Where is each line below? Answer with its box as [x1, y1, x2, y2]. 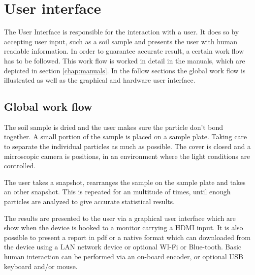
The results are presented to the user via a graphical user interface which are [4, 213, 236, 223]
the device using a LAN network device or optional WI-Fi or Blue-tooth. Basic [4, 242, 242, 252]
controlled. [4, 160, 36, 171]
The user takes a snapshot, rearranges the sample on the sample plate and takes [4, 177, 246, 187]
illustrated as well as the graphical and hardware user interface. [4, 75, 195, 85]
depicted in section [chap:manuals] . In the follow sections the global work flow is [4, 65, 246, 75]
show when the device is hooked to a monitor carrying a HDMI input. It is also [4, 222, 243, 233]
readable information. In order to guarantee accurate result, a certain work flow [4, 46, 244, 56]
